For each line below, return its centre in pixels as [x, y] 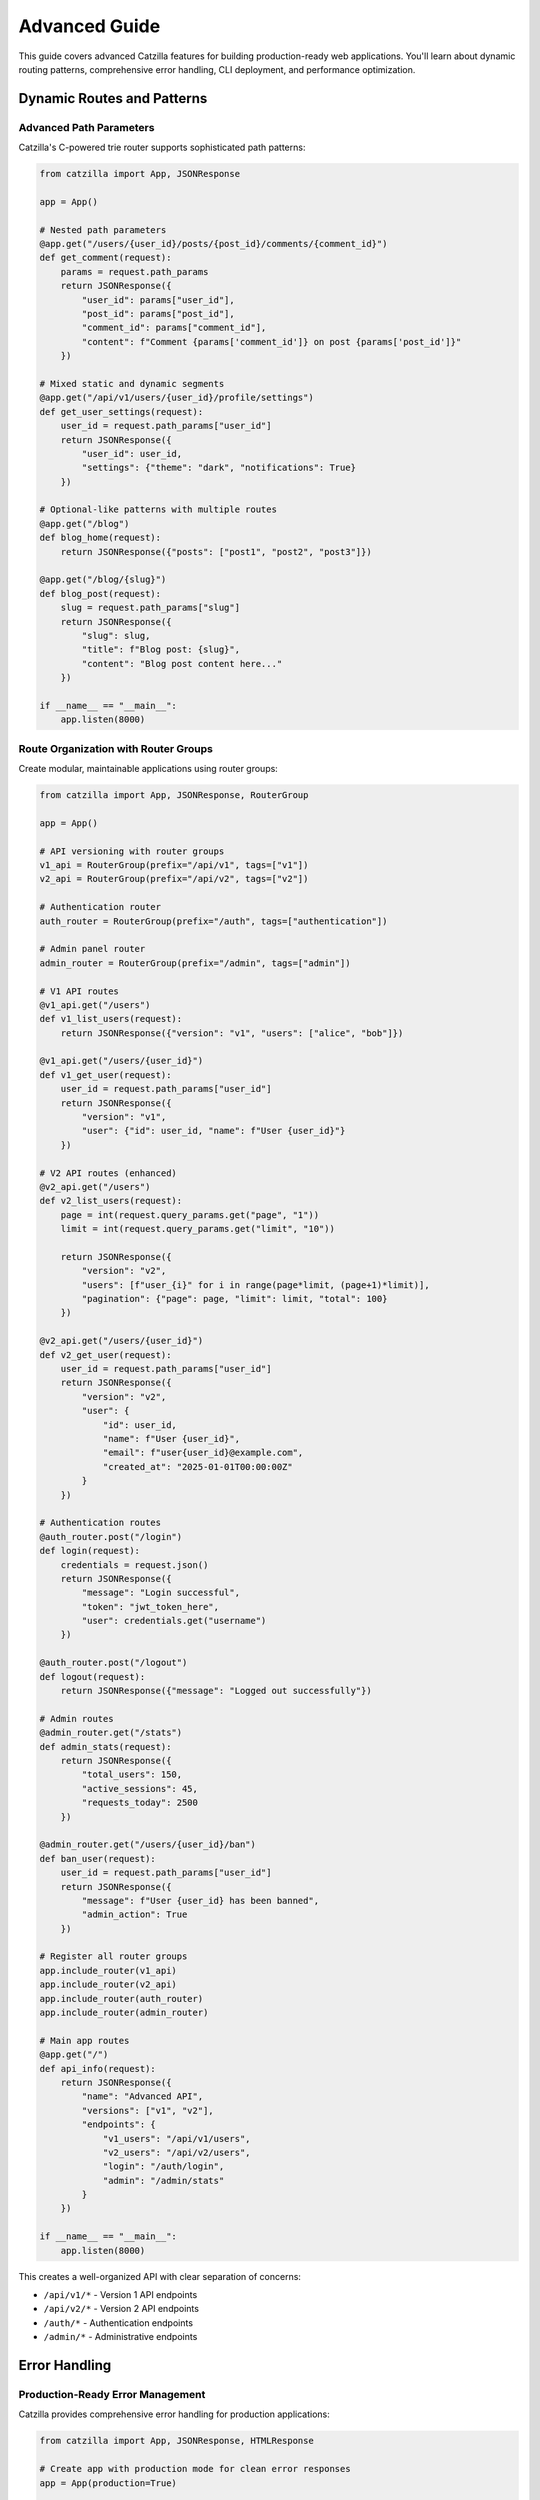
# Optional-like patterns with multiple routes [158, 509]
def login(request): [89, 1551]
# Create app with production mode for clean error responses [195, 2469]
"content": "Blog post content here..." [182, 663]
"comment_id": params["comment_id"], [174, 328]
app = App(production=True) [108, 2483]
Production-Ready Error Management [112, 2394]
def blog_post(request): [100, 593]
